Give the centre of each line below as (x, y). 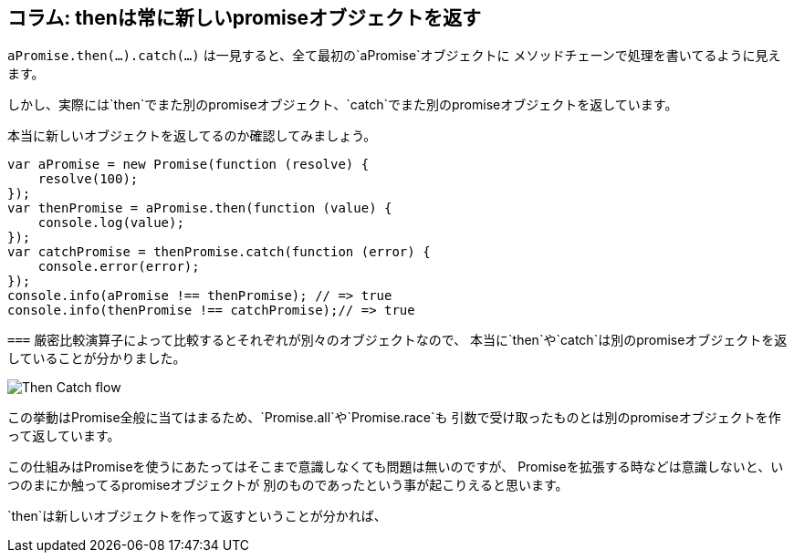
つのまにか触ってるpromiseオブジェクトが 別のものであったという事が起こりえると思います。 (288, 485)
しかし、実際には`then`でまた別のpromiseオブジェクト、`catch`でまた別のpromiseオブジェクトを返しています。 (343, 105)
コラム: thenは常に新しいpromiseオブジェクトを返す (245, 18)
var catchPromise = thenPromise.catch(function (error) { (219, 252)
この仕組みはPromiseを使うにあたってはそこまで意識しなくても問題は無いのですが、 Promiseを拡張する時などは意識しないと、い (396, 467)
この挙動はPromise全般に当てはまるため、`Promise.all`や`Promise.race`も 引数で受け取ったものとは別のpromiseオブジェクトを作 (394, 418)
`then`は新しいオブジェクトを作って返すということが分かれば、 (197, 516)
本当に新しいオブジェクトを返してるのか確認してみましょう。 (192, 136)
